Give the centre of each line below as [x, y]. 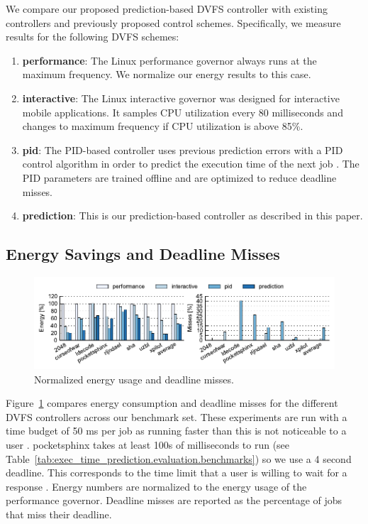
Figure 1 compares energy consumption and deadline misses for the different [172, 403]
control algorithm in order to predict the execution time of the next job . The [191, 164]
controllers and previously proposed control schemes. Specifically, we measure [173, 22]
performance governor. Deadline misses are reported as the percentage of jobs [174, 500]
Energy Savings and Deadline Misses [143, 254]
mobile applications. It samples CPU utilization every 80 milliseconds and [183, 112]
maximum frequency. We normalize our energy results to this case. [167, 74]
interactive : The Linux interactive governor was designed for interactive [181, 98]
